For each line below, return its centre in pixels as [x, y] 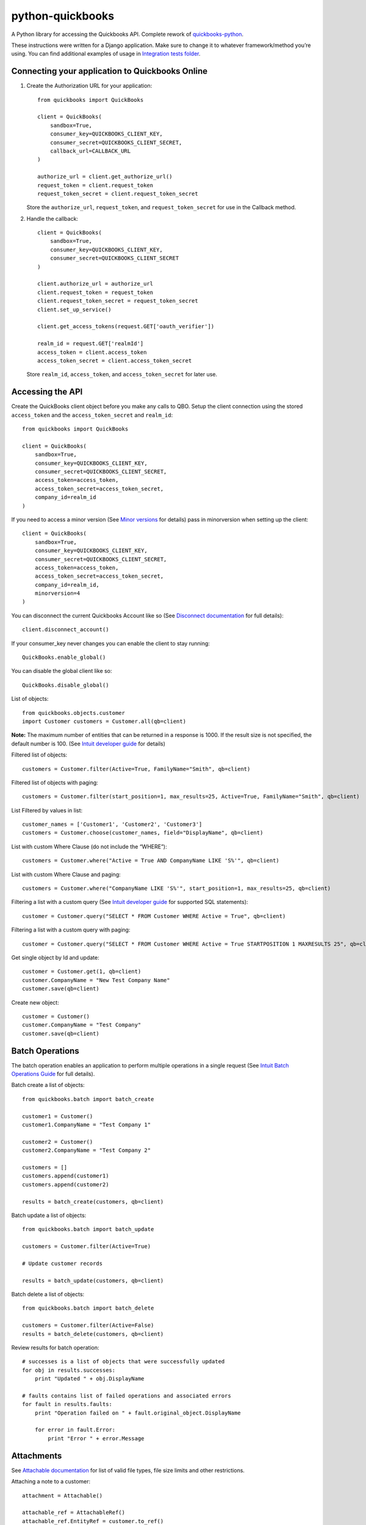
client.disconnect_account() [66, 630]
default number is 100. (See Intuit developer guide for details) [88, 744]
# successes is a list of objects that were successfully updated [124, 1362]
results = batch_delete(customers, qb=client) [93, 1334]
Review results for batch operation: [56, 1347]
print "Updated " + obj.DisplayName [89, 1379]
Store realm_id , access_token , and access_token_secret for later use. [122, 375]
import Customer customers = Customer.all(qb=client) [104, 721]
